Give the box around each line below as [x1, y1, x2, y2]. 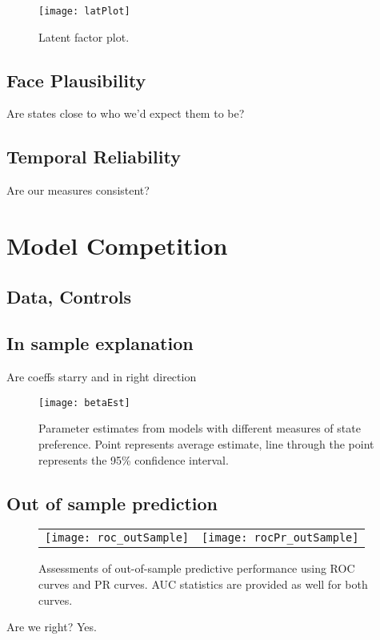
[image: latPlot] [38, 6, 130, 17]
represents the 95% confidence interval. [38, 451, 229, 468]
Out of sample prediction [6, 490, 218, 515]
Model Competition [6, 229, 228, 262]
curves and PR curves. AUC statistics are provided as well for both [38, 576, 368, 593]
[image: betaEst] [38, 396, 130, 409]
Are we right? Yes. [6, 618, 97, 635]
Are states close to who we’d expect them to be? [6, 105, 245, 122]
